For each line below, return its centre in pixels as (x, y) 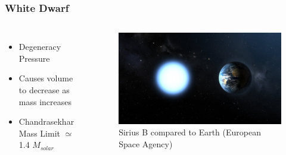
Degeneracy (40, 47)
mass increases (45, 101)
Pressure (34, 58)
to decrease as (44, 90)
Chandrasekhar (46, 121)
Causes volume (46, 78)
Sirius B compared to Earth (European (190, 132)
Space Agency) (146, 143)
